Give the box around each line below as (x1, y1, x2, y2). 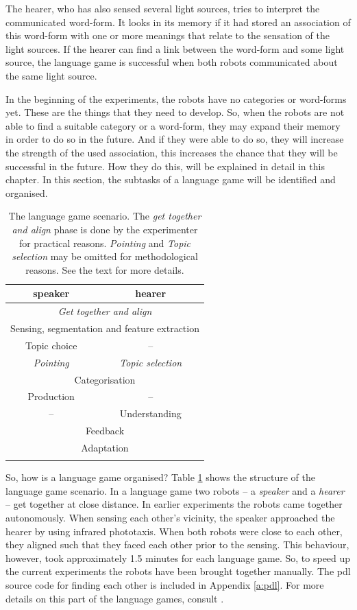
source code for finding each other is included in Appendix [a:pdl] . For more (5, 577, 324, 591)
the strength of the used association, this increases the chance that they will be (5, 145, 338, 159)
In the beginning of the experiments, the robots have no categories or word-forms (5, 91, 347, 106)
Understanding (119, 406, 182, 421)
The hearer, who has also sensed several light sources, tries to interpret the (5, 1, 320, 15)
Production (27, 389, 75, 403)
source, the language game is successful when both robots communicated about (5, 55, 338, 69)
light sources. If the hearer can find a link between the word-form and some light (5, 41, 345, 56)
